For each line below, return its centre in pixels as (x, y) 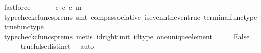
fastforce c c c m (43, 7)
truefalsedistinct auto (57, 46)
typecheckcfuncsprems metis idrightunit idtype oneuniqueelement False (127, 36)
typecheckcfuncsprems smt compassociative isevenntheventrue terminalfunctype (130, 16)
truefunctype (24, 26)
